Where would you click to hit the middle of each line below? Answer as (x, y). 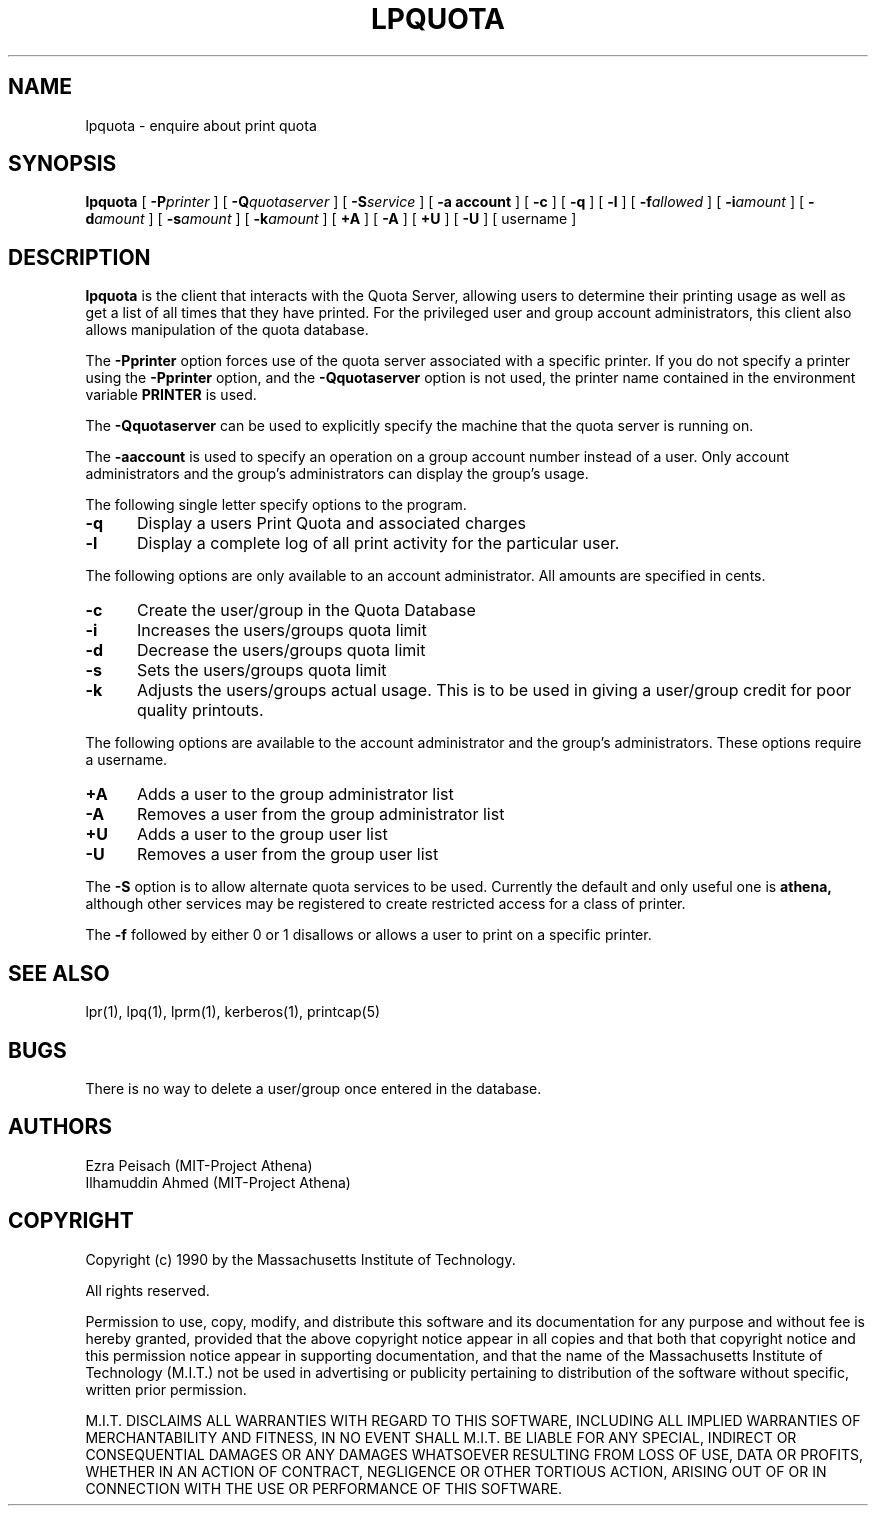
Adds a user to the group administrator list (295, 794)
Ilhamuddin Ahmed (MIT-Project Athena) (218, 1182)
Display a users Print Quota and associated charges (331, 523)
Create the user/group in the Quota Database (306, 610)
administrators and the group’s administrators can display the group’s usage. (337, 474)
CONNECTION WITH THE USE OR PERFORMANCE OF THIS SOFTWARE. (324, 1488)
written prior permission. (166, 1389)
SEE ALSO (59, 973)
